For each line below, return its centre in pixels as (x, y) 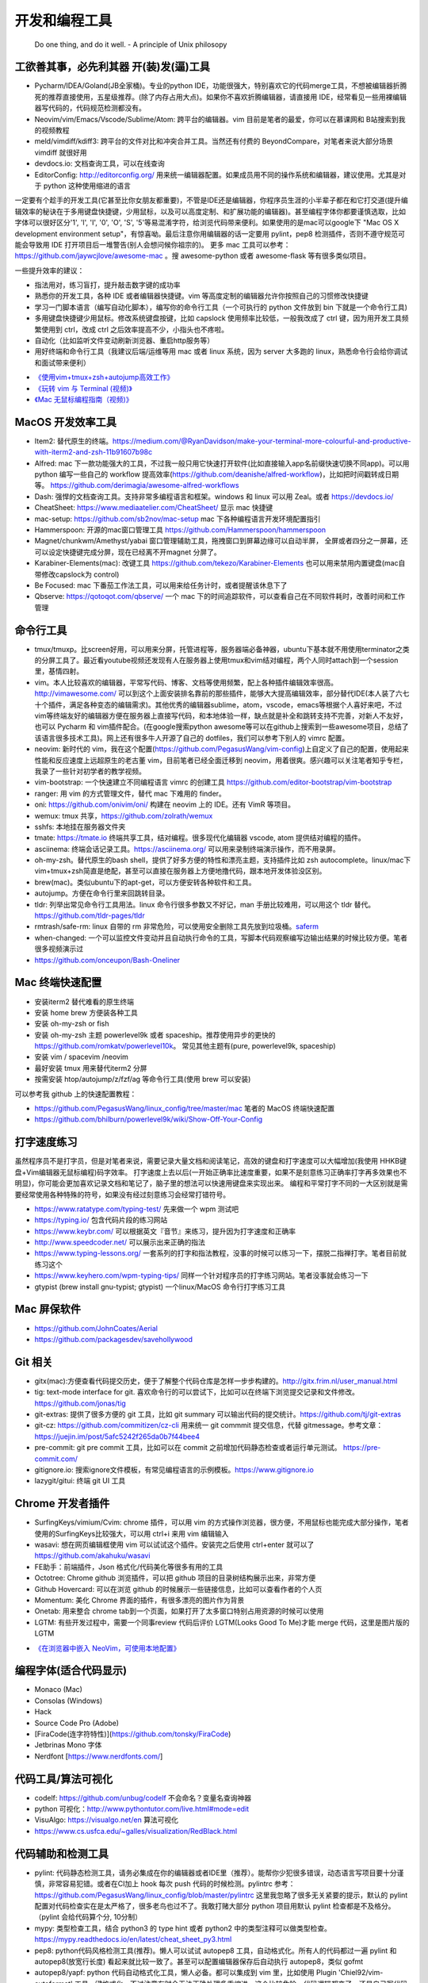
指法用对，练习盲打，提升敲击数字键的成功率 (107, 285)
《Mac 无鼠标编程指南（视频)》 (84, 399)
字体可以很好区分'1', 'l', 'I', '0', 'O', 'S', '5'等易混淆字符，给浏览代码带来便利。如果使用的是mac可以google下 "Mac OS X (207, 223)
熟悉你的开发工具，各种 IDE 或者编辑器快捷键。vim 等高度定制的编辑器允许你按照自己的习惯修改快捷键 (201, 296)
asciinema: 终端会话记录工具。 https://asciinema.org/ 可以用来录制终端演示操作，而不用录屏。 (187, 849)
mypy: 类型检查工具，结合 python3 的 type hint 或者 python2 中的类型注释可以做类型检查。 (183, 1928)
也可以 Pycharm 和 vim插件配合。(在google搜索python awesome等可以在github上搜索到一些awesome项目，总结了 (222, 727)
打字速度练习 (46, 1142)
